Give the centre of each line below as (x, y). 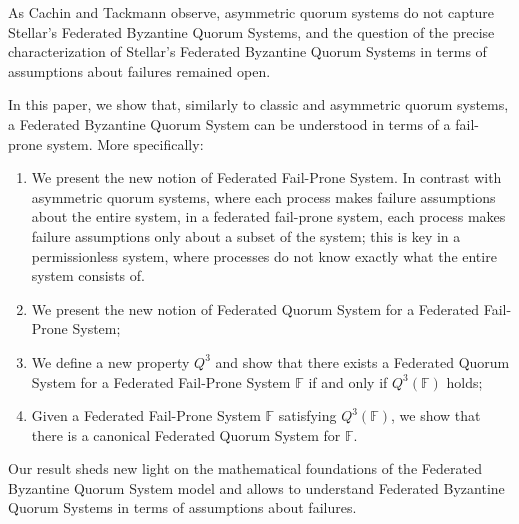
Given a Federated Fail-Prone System (146, 415)
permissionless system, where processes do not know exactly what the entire (264, 255)
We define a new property (110, 361)
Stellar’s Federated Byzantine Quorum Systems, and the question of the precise (251, 31)
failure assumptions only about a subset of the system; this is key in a (246, 235)
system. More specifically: (125, 143)
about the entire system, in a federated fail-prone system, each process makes (268, 216)
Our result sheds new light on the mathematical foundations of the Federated (245, 468)
